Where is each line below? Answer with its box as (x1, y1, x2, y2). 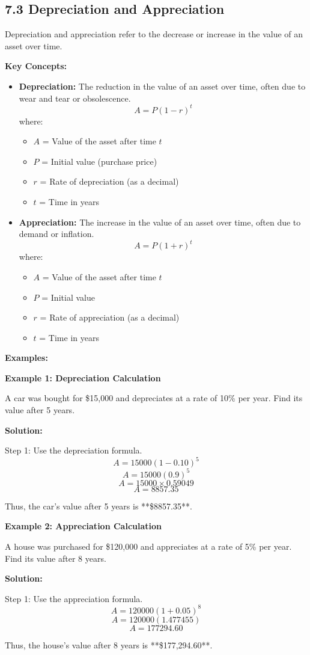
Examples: (5, 351, 48, 364)
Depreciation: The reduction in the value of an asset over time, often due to (19, 79, 306, 92)
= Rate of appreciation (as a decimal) (40, 311, 180, 324)
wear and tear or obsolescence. (19, 91, 131, 104)
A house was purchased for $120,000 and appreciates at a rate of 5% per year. (5, 540, 292, 553)
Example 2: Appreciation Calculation (5, 520, 162, 532)
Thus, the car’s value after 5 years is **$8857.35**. (5, 499, 192, 512)
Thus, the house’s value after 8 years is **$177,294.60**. (5, 638, 213, 651)
